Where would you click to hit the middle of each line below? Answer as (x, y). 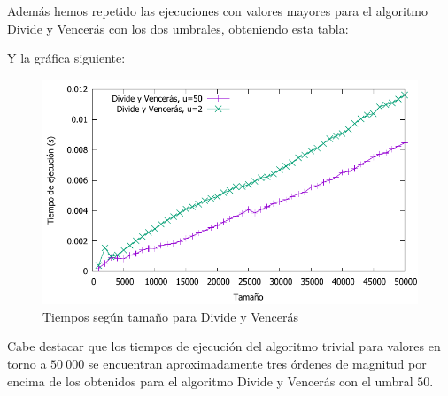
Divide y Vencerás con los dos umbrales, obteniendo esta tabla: (178, 28)
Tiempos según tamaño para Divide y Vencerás (171, 316)
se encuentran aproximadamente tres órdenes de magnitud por (257, 363)
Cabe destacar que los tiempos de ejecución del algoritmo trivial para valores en (224, 346)
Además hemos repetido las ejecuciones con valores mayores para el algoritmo (218, 11)
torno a (27, 363)
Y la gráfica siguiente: (66, 58)
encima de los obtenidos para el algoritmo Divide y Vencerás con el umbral (210, 381)
